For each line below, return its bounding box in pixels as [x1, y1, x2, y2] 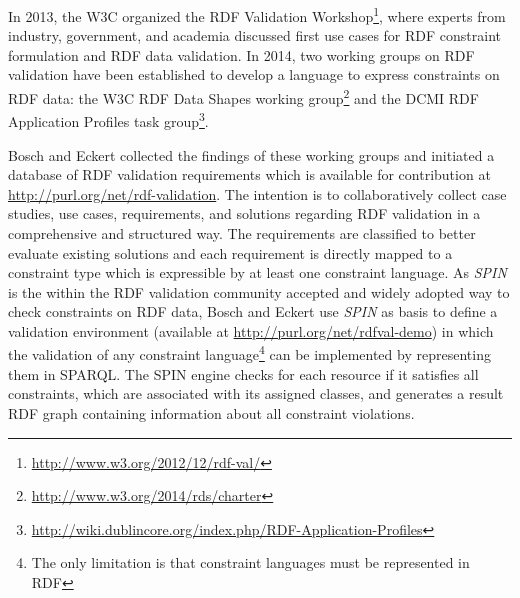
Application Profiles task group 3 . [8, 108, 209, 131]
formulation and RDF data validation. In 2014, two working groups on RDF [8, 44, 475, 65]
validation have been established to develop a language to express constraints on [8, 64, 500, 85]
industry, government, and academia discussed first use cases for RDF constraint [8, 25, 502, 46]
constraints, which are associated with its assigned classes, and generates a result [8, 383, 504, 404]
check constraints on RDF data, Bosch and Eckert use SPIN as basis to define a [8, 301, 498, 322]
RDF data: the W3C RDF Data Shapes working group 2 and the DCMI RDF [8, 85, 479, 108]
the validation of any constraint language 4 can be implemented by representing [8, 341, 491, 365]
